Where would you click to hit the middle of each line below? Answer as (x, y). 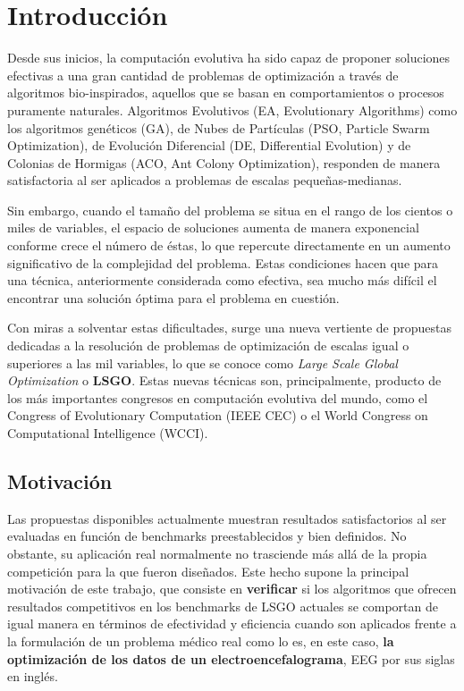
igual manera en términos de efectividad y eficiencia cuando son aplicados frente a (232, 624)
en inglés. (33, 676)
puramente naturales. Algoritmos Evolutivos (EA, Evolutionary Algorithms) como (232, 110)
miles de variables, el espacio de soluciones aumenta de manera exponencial (213, 228)
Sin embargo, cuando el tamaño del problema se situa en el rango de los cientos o (230, 210)
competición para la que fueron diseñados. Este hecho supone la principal (208, 571)
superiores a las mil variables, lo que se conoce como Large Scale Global (202, 362)
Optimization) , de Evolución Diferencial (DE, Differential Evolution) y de (209, 145)
